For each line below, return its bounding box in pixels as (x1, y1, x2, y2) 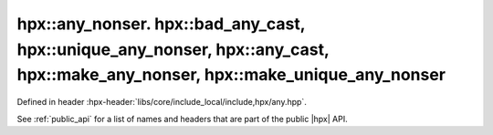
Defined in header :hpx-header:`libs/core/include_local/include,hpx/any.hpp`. (16, 97, 308, 108)
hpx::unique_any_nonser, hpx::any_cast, (16, 39, 330, 59)
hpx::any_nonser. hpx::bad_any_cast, (16, 14, 306, 34)
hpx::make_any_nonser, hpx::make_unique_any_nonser (16, 65, 446, 86)
